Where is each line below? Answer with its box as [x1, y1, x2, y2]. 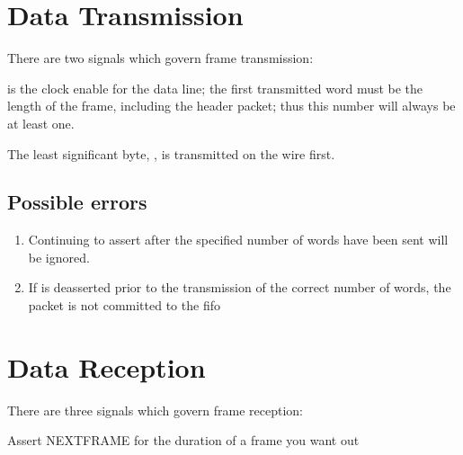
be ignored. [28, 247, 90, 266]
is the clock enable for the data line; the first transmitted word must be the [7, 78, 423, 97]
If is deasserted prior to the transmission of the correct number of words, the [28, 278, 451, 297]
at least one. [7, 113, 75, 132]
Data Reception [7, 348, 206, 385]
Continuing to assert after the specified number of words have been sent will [28, 230, 449, 249]
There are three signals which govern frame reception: [7, 400, 303, 419]
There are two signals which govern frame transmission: [7, 49, 314, 67]
